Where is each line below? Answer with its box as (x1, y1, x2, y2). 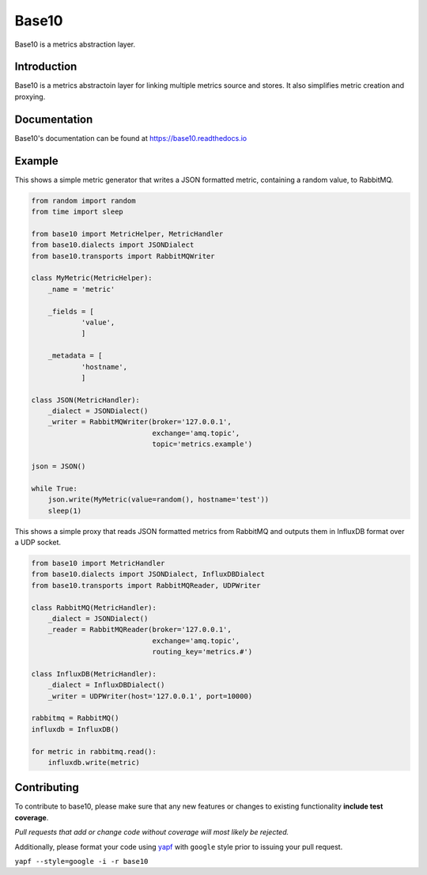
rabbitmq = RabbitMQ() (31, 714, 119, 723)
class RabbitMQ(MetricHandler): (31, 603, 157, 612)
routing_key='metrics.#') (152, 647, 253, 657)
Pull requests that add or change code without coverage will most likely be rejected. (14, 828, 289, 837)
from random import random (31, 196, 136, 205)
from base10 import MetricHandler (31, 559, 165, 567)
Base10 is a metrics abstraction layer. (14, 40, 136, 49)
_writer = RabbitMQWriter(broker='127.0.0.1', (47, 418, 232, 426)
